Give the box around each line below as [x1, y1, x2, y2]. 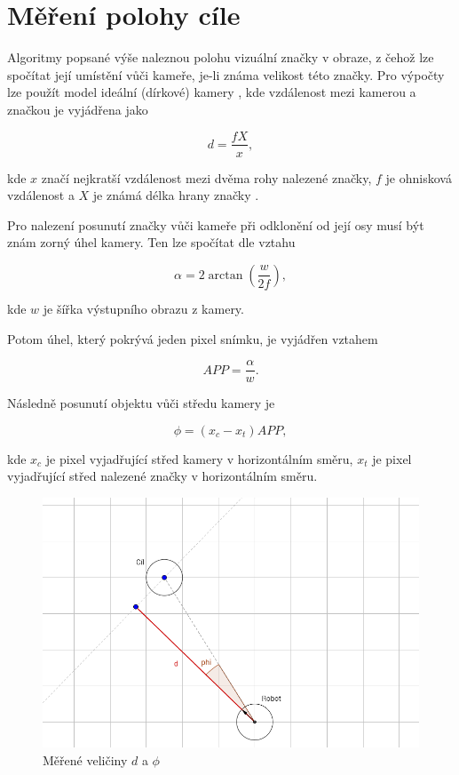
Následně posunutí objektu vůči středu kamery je [7, 394, 275, 412]
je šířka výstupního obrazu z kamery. [43, 299, 244, 317]
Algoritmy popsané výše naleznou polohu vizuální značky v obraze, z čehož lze [7, 48, 434, 67]
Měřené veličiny [43, 751, 128, 770]
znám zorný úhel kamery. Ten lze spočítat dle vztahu [7, 233, 296, 252]
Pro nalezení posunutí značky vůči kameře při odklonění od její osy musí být [7, 215, 424, 234]
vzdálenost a [7, 186, 75, 204]
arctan [208, 268, 243, 282]
